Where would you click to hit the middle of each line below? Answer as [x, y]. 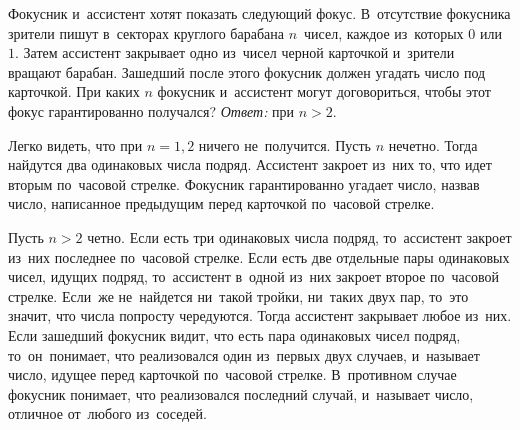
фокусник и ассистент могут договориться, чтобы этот [324, 91]
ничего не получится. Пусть [285, 144]
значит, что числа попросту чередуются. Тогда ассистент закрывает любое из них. [260, 315]
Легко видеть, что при [75, 144]
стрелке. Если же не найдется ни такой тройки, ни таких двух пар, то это [238, 295]
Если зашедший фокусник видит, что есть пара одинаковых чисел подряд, [234, 334]
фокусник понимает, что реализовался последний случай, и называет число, [241, 393]
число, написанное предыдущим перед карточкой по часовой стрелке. [221, 203]
